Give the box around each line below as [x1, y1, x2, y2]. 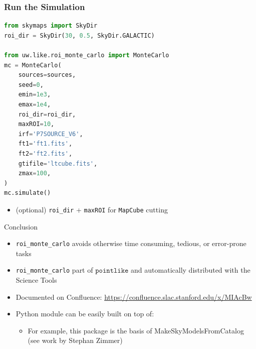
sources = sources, [18, 71, 76, 79]
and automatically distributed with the [131, 265, 250, 275]
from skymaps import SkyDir [4, 22, 98, 30]
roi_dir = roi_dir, [18, 110, 76, 118]
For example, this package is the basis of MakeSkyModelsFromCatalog [28, 325, 244, 335]
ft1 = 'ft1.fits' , [18, 140, 73, 148]
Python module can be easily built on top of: [16, 308, 154, 319]
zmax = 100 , [18, 170, 51, 177]
